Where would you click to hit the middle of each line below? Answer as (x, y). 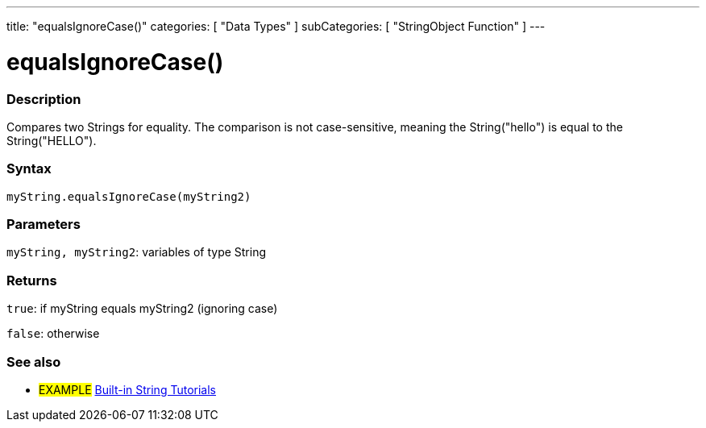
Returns (32, 280)
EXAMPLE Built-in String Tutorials (127, 389)
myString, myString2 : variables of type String (137, 252)
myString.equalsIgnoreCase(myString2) (129, 196)
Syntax (29, 169)
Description (44, 99)
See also (34, 362)
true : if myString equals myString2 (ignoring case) (142, 309)
